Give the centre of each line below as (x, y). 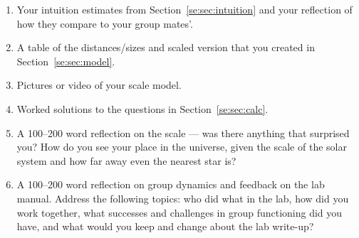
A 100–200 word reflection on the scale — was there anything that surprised (183, 132)
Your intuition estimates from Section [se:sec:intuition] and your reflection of (184, 9)
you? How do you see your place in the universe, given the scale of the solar (182, 147)
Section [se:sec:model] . (66, 61)
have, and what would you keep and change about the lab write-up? (165, 226)
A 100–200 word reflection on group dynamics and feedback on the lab (171, 184)
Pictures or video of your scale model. (99, 85)
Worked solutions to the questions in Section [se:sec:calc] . (142, 108)
